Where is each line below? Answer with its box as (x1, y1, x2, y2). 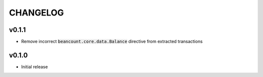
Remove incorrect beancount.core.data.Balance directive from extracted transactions (21, 39, 203, 45)
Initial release (21, 63, 48, 70)
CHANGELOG (9, 7, 64, 18)
